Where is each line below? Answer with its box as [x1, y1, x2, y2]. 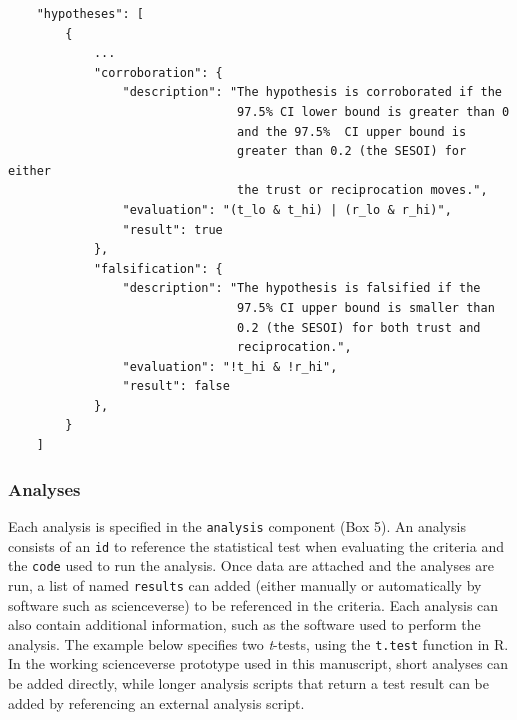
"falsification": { [93, 261, 223, 276]
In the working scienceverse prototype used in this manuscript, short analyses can [8, 653, 509, 674]
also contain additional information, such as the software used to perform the [8, 614, 481, 635]
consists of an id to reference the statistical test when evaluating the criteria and [8, 535, 504, 556]
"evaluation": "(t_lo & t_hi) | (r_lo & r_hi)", [122, 202, 452, 217]
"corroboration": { [93, 65, 223, 80]
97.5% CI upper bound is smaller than [237, 300, 495, 315]
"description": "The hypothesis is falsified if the [122, 281, 481, 296]
